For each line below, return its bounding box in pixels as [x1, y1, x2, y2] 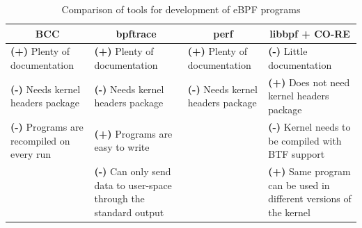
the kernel [268, 204, 310, 219]
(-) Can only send [94, 163, 171, 178]
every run [10, 147, 52, 161]
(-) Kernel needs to [268, 119, 351, 133]
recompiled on [10, 133, 70, 147]
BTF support [268, 147, 325, 161]
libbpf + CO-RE [269, 26, 350, 40]
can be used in [268, 177, 330, 192]
